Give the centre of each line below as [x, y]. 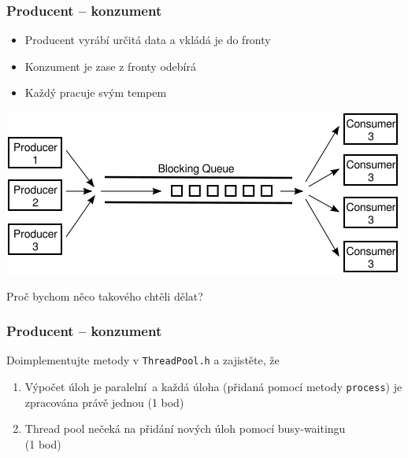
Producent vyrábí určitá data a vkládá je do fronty [148, 40]
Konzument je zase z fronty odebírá [110, 66]
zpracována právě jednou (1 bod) [104, 402]
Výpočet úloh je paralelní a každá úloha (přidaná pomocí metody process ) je [213, 387]
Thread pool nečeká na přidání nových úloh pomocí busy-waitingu [185, 428]
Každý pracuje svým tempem [96, 92]
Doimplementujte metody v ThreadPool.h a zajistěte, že [143, 360]
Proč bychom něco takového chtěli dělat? [105, 295]
